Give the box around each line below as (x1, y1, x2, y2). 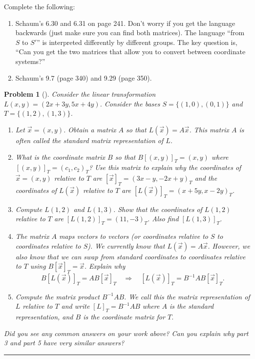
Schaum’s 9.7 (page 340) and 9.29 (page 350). (15, 72, 152, 83)
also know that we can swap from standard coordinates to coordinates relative (15, 251, 246, 261)
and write (61, 301, 90, 311)
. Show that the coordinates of (113, 204, 202, 214)
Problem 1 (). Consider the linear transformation (4, 89, 156, 99)
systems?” (15, 56, 45, 66)
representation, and (15, 312, 73, 322)
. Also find (148, 213, 179, 224)
